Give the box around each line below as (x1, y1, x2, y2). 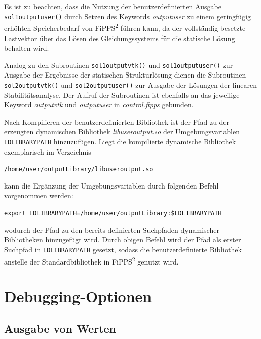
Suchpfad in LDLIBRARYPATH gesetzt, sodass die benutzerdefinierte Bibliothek (4, 244, 242, 254)
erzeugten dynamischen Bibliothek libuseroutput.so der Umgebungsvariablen (4, 126, 240, 137)
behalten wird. (4, 43, 49, 53)
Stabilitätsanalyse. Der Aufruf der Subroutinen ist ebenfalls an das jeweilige (4, 89, 240, 100)
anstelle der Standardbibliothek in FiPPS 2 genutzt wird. (4, 254, 179, 267)
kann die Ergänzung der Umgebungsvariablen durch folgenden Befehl (4, 180, 219, 191)
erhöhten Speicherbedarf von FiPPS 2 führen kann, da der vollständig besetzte (4, 21, 246, 33)
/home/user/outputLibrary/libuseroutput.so (4, 166, 153, 173)
